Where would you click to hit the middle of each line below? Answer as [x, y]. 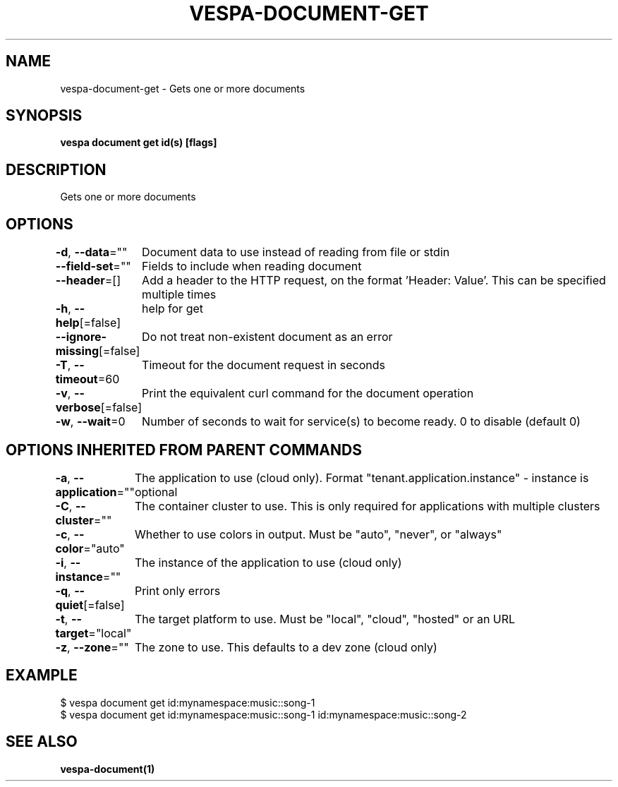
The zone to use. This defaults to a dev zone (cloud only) [286, 647]
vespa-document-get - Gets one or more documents [183, 88]
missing [77, 351]
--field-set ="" [93, 266]
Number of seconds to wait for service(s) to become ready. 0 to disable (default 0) [361, 422]
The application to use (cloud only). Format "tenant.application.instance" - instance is [362, 477]
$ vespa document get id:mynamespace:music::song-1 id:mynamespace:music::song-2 [263, 714]
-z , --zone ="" [92, 647]
